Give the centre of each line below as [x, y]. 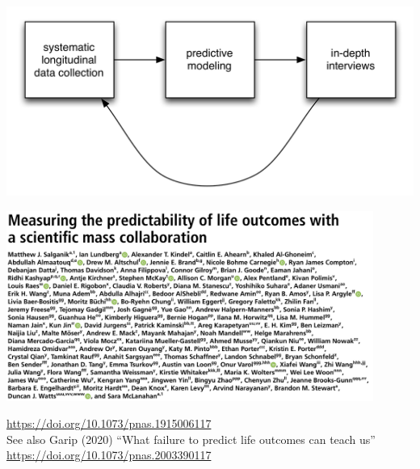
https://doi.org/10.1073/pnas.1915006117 [109, 423]
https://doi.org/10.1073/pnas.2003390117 [109, 455]
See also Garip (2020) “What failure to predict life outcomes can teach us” [191, 439]
